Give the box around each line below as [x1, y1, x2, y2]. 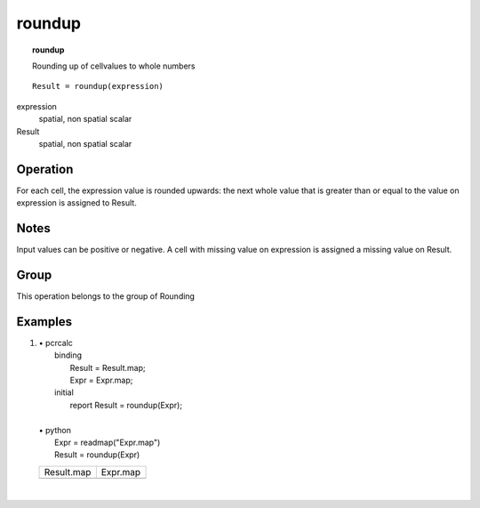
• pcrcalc [38, 337, 73, 348]
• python [38, 424, 71, 435]
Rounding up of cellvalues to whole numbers [32, 60, 196, 71]
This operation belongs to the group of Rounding [16, 291, 196, 302]
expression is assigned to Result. [16, 198, 137, 208]
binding [54, 350, 83, 360]
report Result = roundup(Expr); [69, 399, 182, 410]
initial [54, 387, 75, 398]
